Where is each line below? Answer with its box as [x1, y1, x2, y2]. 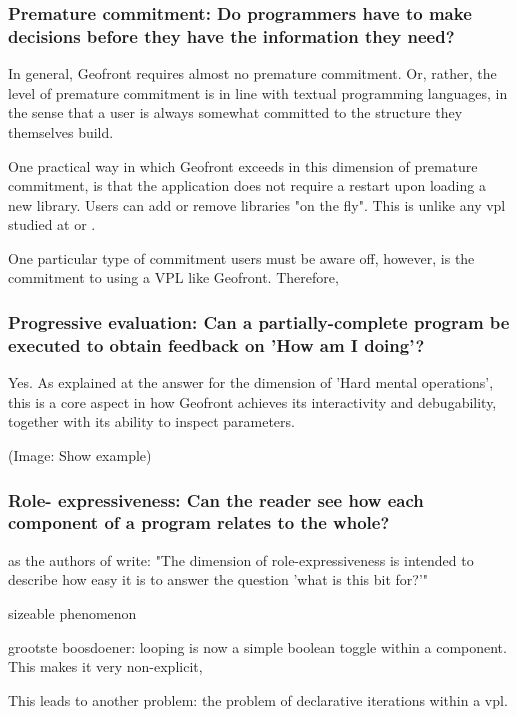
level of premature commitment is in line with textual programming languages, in [8, 82, 508, 103]
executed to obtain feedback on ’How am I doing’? [8, 332, 425, 357]
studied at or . [8, 214, 96, 235]
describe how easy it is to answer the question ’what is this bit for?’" [8, 569, 429, 590]
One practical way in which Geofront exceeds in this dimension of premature [8, 155, 478, 176]
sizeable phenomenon [8, 602, 137, 623]
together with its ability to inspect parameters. [8, 411, 295, 432]
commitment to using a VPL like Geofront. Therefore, [8, 267, 339, 288]
